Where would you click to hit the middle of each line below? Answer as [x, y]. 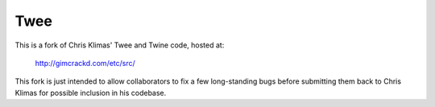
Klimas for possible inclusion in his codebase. [91, 93]
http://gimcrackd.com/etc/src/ [85, 63]
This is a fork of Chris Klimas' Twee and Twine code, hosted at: [120, 45]
